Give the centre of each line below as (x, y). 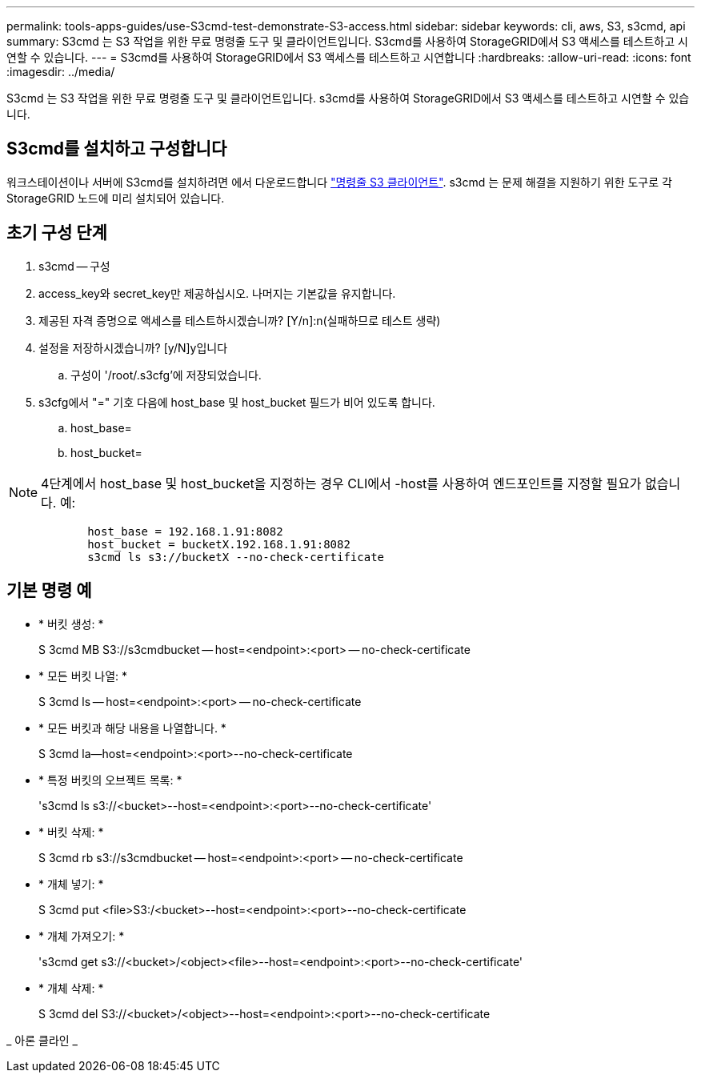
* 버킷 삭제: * (71, 832)
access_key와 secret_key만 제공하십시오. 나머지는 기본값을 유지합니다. (217, 293)
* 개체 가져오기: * (82, 936)
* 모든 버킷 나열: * (83, 676)
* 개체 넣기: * (71, 884)
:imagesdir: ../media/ (61, 72)
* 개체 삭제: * (71, 988)
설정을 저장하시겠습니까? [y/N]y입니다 (133, 347)
